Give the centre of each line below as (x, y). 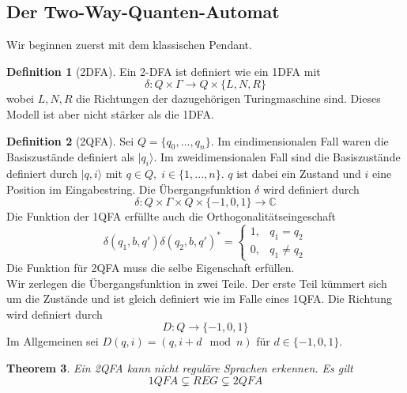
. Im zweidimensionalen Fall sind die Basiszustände (277, 157)
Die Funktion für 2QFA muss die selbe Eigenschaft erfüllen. (151, 268)
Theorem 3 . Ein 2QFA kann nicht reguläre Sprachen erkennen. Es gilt (180, 368)
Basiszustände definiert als (70, 157)
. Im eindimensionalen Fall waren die (300, 140)
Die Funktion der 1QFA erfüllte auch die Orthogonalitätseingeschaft (171, 216)
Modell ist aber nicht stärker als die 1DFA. (110, 113)
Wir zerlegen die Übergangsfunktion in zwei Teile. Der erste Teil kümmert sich (197, 283)
